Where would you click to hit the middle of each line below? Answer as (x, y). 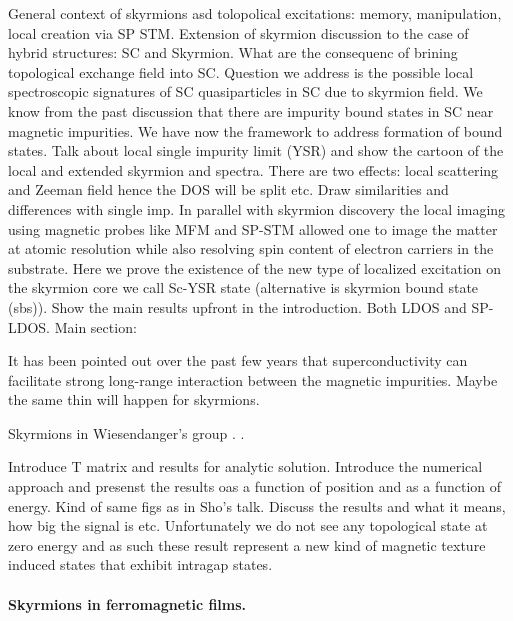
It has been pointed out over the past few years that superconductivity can (238, 360)
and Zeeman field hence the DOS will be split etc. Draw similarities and (228, 189)
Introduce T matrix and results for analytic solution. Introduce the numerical (245, 466)
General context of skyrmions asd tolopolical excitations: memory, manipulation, (255, 13)
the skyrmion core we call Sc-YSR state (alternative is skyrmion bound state (243, 287)
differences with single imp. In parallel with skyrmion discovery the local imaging (257, 208)
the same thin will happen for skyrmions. (134, 399)
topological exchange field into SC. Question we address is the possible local (241, 71)
